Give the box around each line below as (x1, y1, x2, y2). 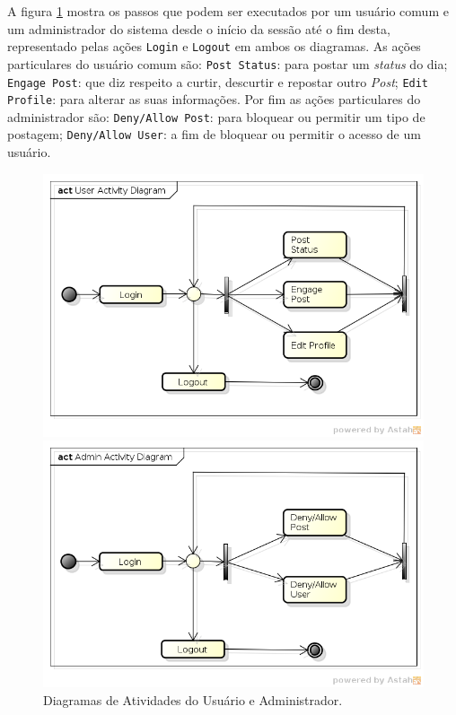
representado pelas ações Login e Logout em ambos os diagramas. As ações (7, 37, 421, 56)
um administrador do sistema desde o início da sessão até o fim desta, (7, 19, 390, 38)
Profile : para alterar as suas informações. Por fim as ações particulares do (7, 90, 421, 109)
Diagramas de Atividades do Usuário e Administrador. (43, 690, 343, 709)
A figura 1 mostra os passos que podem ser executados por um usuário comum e (7, 2, 449, 20)
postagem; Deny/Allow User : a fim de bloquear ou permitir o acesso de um (7, 125, 421, 144)
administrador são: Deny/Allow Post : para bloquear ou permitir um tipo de (7, 107, 425, 126)
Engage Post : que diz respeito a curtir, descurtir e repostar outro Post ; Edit (7, 72, 429, 91)
